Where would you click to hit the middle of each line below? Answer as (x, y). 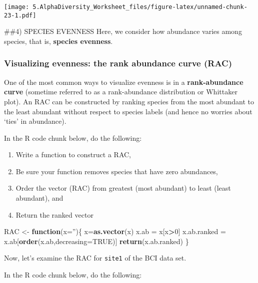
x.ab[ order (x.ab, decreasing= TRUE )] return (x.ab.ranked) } (96, 241)
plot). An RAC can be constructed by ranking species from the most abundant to (129, 101)
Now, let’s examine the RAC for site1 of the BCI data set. (95, 258)
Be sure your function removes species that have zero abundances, (117, 171)
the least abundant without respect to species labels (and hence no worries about (128, 111)
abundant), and (39, 198)
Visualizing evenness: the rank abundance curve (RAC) (118, 63)
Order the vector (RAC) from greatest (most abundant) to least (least (123, 188)
